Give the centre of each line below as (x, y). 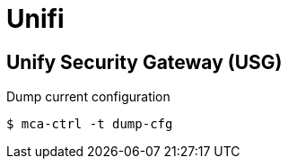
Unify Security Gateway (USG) (144, 62)
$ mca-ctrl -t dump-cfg (90, 124)
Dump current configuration (88, 97)
